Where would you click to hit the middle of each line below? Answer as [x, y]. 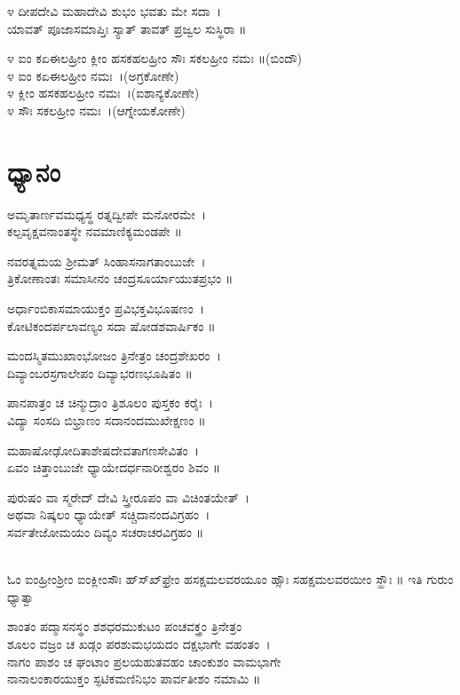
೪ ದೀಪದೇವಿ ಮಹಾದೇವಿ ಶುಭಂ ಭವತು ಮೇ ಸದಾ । [115, 11]
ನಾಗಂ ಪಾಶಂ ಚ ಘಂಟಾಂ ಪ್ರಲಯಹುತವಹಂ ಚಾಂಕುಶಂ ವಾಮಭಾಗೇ [144, 661]
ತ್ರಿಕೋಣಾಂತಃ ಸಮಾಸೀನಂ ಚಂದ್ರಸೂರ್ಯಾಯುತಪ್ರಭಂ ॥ [120, 278]
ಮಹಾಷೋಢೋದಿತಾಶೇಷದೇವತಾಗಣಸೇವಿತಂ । [103, 450]
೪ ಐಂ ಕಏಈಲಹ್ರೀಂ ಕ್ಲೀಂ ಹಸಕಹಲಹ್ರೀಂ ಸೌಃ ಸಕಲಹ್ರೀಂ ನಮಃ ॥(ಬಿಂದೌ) [155, 58]
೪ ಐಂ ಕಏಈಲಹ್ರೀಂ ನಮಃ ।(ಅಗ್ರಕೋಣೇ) [93, 75]
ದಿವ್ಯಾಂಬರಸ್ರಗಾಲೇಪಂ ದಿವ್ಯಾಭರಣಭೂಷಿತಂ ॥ [100, 372]
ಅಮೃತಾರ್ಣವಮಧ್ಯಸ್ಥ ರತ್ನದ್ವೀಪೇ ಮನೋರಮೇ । [107, 213]
